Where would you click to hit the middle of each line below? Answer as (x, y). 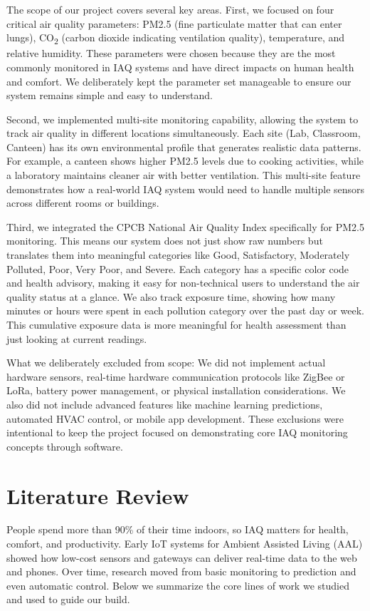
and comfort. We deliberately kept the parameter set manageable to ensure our (179, 81)
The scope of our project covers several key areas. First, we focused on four (170, 9)
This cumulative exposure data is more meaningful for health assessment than (176, 324)
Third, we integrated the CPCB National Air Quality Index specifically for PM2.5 (185, 226)
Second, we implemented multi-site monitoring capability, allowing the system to (183, 119)
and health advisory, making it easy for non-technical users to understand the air (183, 283)
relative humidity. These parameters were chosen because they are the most (171, 53)
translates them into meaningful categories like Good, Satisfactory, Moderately (178, 255)
